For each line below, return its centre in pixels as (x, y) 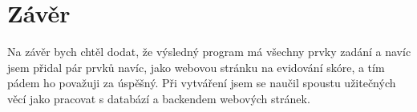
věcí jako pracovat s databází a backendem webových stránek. (159, 98)
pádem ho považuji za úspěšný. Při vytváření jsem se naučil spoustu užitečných (202, 83)
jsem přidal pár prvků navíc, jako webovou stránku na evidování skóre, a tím (196, 67)
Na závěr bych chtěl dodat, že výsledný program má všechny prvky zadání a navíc (209, 52)
